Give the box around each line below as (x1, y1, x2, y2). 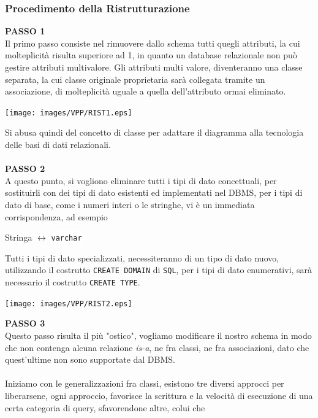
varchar (51, 234, 82, 243)
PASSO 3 (5, 317, 45, 330)
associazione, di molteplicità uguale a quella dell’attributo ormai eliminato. (5, 85, 286, 98)
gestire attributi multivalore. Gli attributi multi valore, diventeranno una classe (5, 61, 303, 73)
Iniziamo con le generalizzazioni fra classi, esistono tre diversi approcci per (5, 377, 284, 390)
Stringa (5, 231, 32, 244)
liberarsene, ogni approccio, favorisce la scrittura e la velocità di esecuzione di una (5, 389, 313, 401)
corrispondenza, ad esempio (5, 210, 108, 223)
